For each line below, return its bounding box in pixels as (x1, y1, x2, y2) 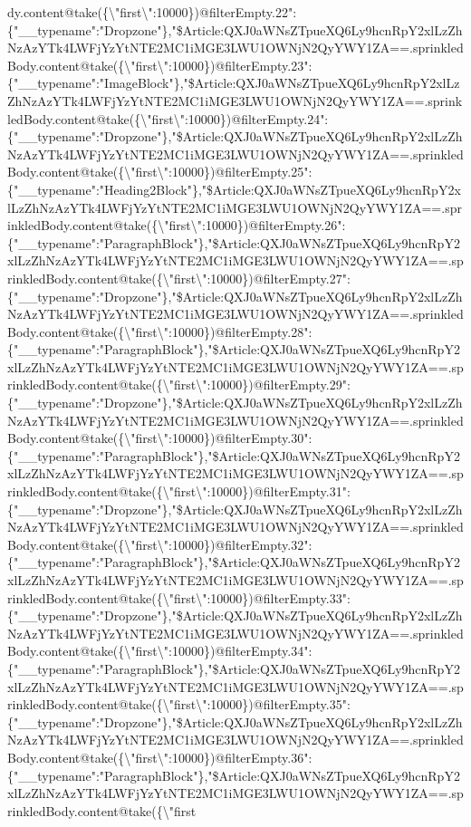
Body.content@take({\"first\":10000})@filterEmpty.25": (7, 162, 312, 181)
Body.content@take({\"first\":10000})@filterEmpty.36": (7, 747, 312, 766)
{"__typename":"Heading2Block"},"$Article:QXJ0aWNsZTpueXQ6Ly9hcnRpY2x (7, 179, 461, 198)
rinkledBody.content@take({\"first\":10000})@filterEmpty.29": (7, 375, 351, 394)
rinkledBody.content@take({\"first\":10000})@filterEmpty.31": (7, 482, 351, 501)
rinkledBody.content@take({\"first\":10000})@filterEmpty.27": (7, 268, 351, 287)
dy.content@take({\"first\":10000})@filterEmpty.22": (7, 3, 297, 21)
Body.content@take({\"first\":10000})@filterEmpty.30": (7, 428, 312, 447)
